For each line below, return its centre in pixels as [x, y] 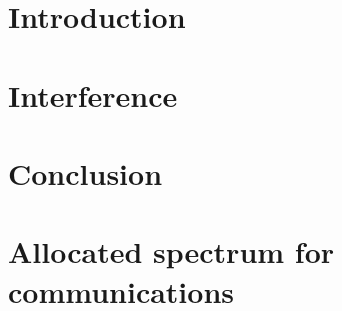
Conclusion [85, 172]
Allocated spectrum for [171, 251]
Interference [93, 94]
